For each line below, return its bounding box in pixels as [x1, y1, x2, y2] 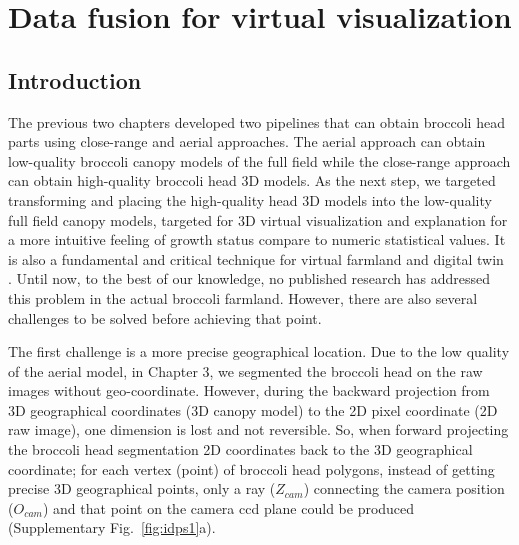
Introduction [8, 64, 142, 95]
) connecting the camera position [303, 478, 505, 499]
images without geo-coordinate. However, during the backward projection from [8, 380, 490, 401]
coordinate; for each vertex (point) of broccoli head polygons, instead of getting [8, 458, 495, 479]
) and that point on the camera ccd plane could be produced [42, 497, 415, 518]
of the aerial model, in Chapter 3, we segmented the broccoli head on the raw [8, 360, 483, 381]
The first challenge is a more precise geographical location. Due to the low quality [8, 341, 510, 362]
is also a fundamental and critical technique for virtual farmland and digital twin [8, 248, 504, 269]
